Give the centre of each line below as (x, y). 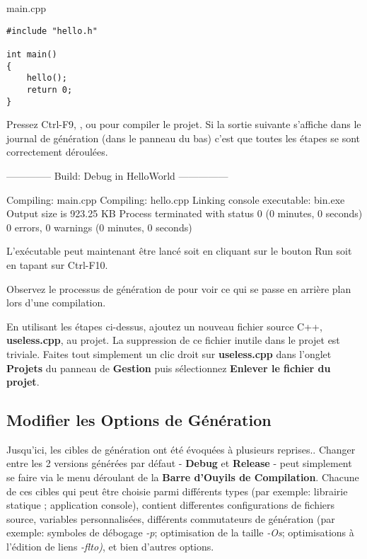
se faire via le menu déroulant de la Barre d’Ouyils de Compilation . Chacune (183, 477)
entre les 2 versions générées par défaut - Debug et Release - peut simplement (179, 463)
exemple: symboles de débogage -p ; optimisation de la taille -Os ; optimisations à (180, 532)
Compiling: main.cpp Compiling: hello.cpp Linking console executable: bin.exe (176, 199)
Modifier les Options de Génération (139, 420)
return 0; (49, 90)
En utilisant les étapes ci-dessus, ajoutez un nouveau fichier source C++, (164, 326)
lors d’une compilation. (56, 302)
